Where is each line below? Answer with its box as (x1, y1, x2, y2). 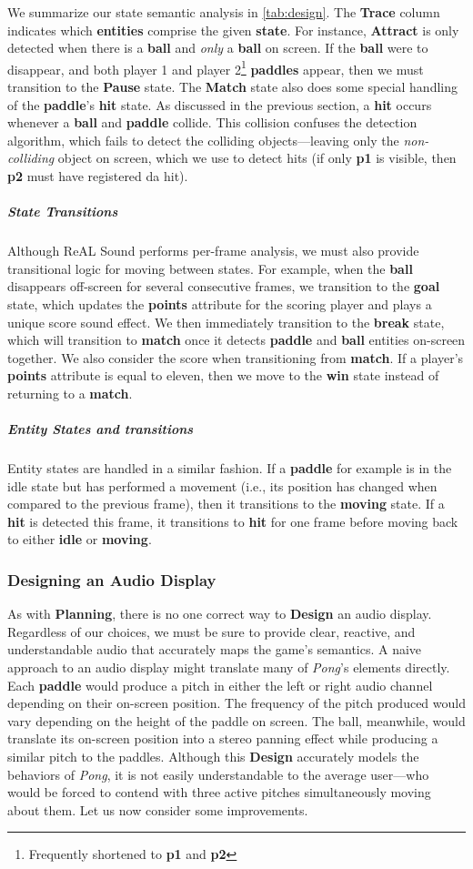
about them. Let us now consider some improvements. (7, 800, 308, 819)
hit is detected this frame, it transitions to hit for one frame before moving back (7, 511, 458, 530)
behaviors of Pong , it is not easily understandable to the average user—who (7, 764, 429, 783)
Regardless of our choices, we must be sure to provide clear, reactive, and (7, 621, 416, 641)
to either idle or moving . (7, 530, 152, 549)
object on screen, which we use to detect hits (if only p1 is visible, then (57, 148, 457, 167)
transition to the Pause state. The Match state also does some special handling (7, 77, 458, 96)
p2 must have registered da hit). (7, 167, 188, 185)
